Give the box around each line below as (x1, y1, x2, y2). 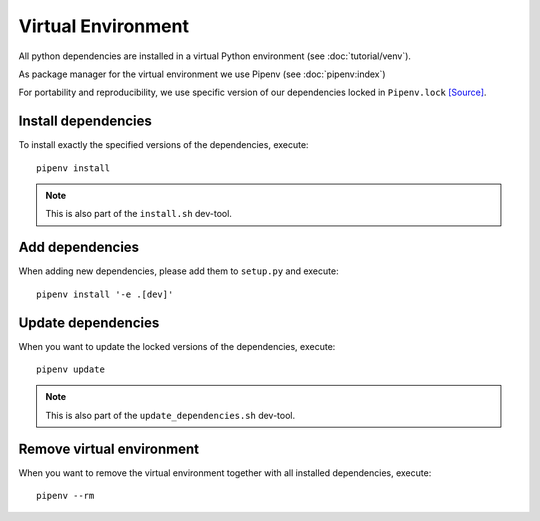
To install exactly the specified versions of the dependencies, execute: (18, 139, 309, 151)
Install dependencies (18, 113, 152, 130)
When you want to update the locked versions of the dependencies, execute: (18, 340, 336, 352)
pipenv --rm (36, 490, 95, 502)
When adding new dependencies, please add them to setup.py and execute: (18, 265, 339, 277)
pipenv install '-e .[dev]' (36, 288, 174, 300)
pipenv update (36, 364, 105, 375)
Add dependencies (18, 239, 140, 256)
